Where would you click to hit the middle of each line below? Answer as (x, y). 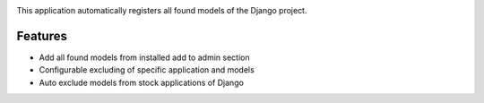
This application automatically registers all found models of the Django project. (162, 10)
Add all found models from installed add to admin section (144, 57)
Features (42, 36)
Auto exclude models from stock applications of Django (141, 82)
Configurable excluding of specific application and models (147, 70)
